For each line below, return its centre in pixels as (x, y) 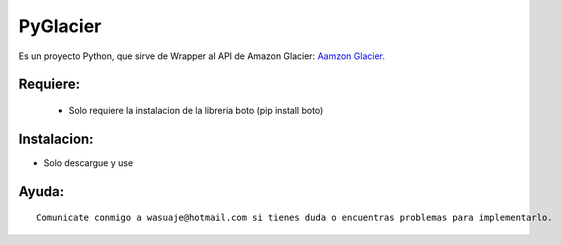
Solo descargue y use (88, 162)
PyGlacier (60, 26)
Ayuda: (41, 191)
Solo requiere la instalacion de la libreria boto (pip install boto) (196, 110)
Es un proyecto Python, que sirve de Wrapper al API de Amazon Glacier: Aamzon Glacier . (201, 56)
